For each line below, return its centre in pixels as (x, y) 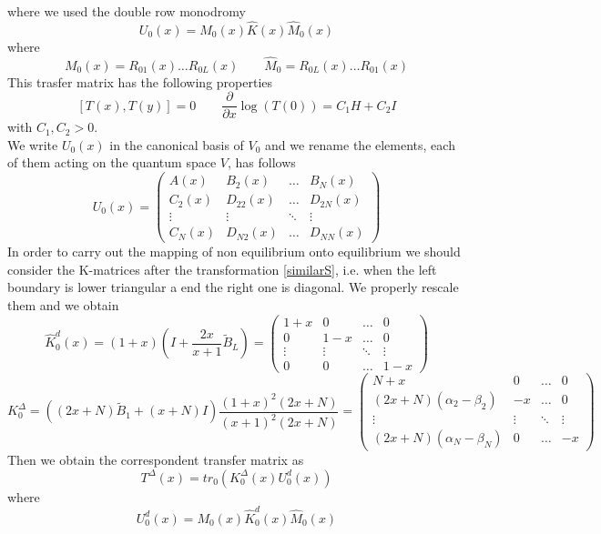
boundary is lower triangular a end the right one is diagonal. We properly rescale (233, 287)
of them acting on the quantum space (112, 162)
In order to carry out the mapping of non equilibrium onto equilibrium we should (234, 252)
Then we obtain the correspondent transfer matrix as (156, 459)
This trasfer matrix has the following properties (140, 81)
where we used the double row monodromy (127, 11)
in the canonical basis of (177, 144)
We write (33, 144)
